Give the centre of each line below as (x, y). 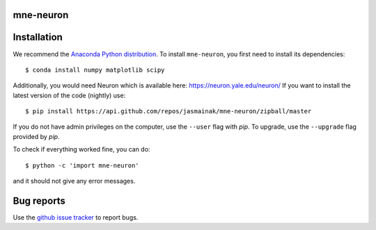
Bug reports (39, 200)
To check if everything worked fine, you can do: (81, 149)
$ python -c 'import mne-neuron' (82, 165)
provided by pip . (36, 136)
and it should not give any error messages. (74, 181)
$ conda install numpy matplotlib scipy (95, 70)
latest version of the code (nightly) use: (69, 95)
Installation (38, 37)
